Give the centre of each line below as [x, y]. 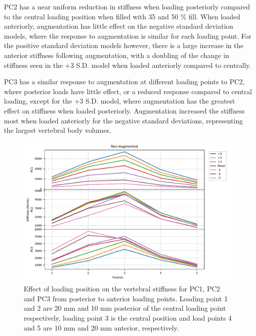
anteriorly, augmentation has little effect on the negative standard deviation [119, 26]
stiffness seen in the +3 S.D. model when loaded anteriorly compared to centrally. [128, 65]
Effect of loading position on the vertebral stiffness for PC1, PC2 [122, 289]
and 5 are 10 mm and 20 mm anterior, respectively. [101, 327]
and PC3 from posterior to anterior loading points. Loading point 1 [126, 298]
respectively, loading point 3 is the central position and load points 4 [128, 318]
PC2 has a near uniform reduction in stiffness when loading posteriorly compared [127, 6]
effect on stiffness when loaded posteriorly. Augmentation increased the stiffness [125, 110]
